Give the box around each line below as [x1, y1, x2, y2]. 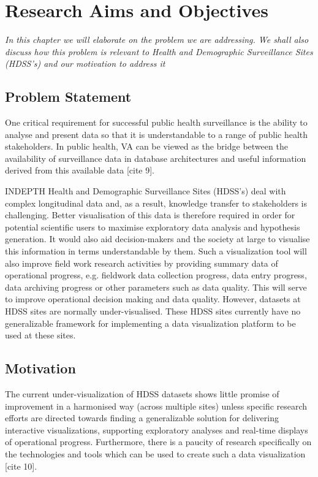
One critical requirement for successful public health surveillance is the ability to [5, 116, 308, 129]
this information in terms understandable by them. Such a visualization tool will [5, 245, 307, 258]
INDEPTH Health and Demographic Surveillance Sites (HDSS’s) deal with [5, 185, 286, 197]
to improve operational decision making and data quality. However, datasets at [5, 292, 301, 305]
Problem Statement [5, 87, 132, 106]
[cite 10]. [5, 459, 37, 472]
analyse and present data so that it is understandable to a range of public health [5, 128, 308, 140]
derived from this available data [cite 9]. [5, 164, 154, 177]
